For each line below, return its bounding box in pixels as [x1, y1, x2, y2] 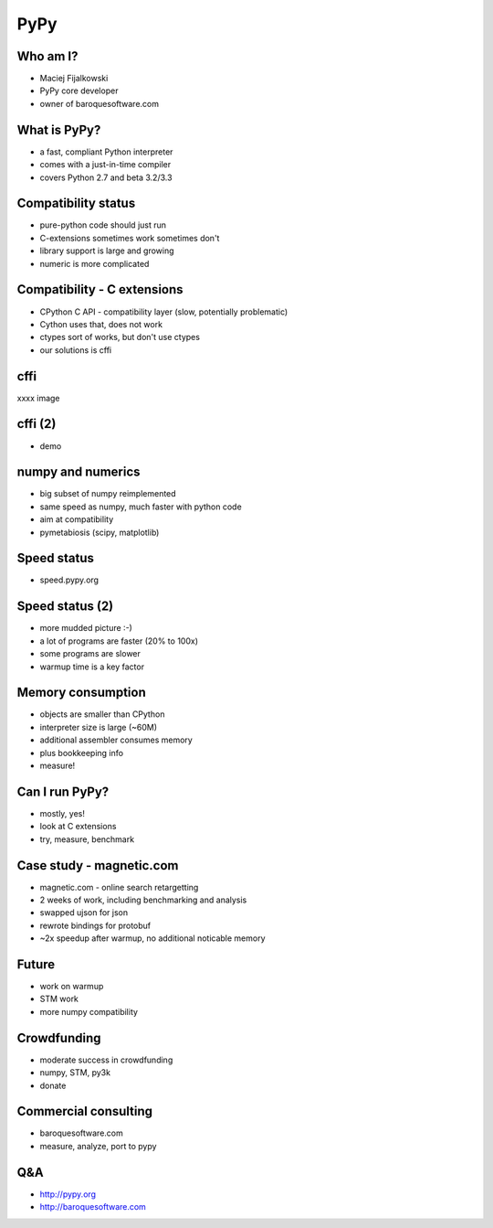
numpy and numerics [16, 465, 141, 480]
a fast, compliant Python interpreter [39, 146, 173, 157]
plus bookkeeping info [39, 747, 123, 758]
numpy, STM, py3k [39, 1067, 111, 1078]
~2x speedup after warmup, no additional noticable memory [39, 933, 266, 944]
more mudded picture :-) [39, 623, 132, 634]
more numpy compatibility [39, 1006, 139, 1017]
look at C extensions [39, 821, 117, 832]
